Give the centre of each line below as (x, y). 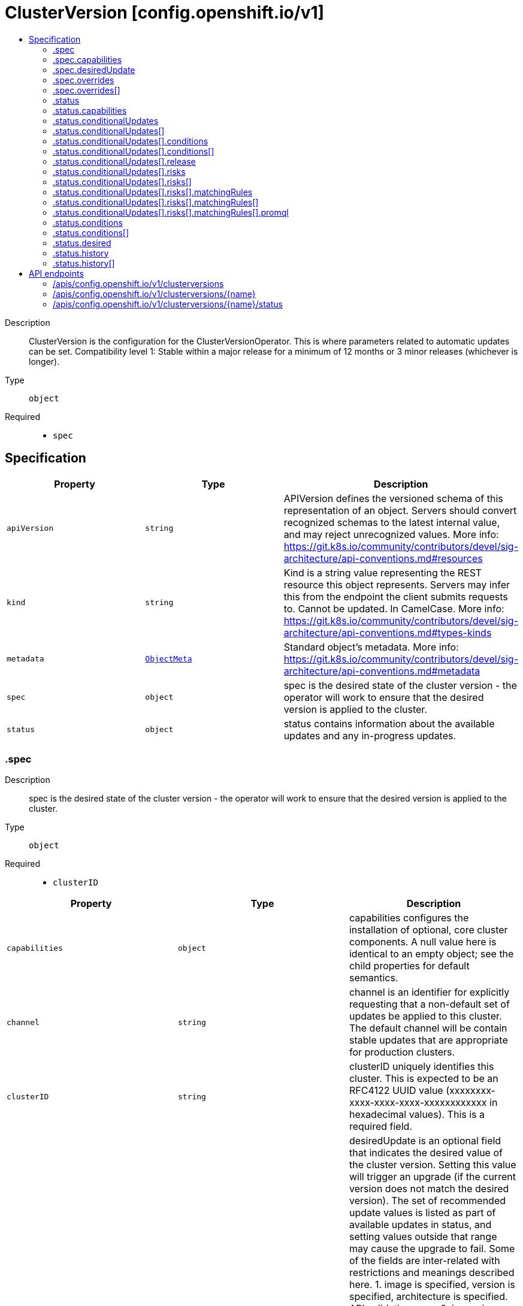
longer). (44, 361)
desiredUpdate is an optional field (425, 1141)
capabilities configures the (409, 918)
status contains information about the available (389, 723)
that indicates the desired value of (426, 1153)
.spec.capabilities (87, 59)
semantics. (374, 978)
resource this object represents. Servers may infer (397, 584)
